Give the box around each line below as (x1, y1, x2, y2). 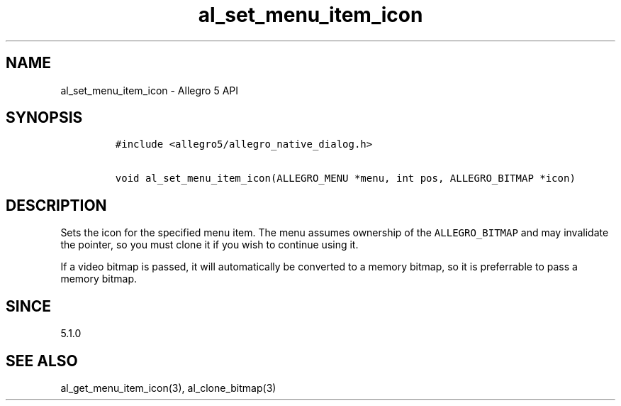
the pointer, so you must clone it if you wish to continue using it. (60, 238, 359, 251)
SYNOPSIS (6, 109, 83, 127)
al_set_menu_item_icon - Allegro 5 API (60, 84, 239, 97)
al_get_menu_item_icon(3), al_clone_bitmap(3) (60, 381, 276, 394)
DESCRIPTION (6, 196, 107, 214)
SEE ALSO (6, 351, 78, 370)
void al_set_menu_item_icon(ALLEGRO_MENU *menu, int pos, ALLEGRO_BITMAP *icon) (115, 172, 576, 185)
